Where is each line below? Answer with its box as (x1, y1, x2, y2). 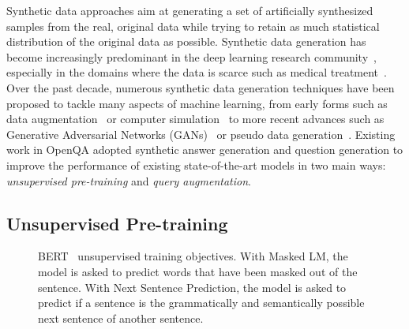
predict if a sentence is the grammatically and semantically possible (38, 294, 365, 311)
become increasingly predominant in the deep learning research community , (6, 48, 377, 65)
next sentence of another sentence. (38, 309, 204, 326)
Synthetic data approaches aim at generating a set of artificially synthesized (6, 2, 373, 18)
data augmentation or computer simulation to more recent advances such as (6, 110, 385, 127)
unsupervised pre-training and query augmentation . (6, 172, 251, 189)
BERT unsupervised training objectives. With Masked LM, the (38, 248, 348, 264)
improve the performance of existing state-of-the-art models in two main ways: (6, 156, 386, 173)
